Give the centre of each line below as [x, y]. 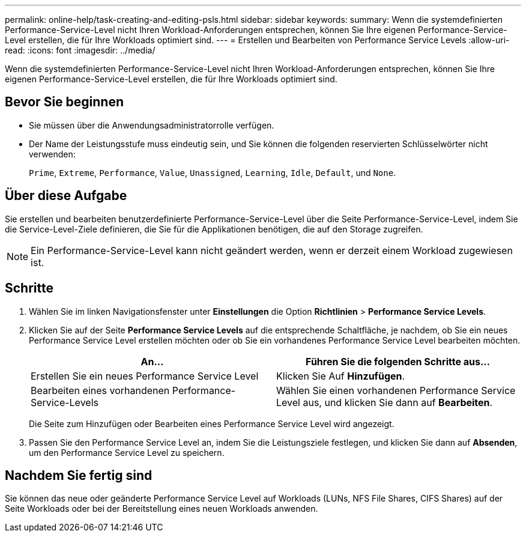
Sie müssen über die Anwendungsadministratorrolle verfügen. [152, 125]
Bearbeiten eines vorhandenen [100, 390]
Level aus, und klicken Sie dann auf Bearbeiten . [385, 402]
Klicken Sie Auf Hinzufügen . [341, 376]
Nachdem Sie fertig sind [79, 475]
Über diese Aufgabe [66, 196]
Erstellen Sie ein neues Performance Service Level [145, 376]
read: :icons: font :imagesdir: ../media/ [80, 50]
